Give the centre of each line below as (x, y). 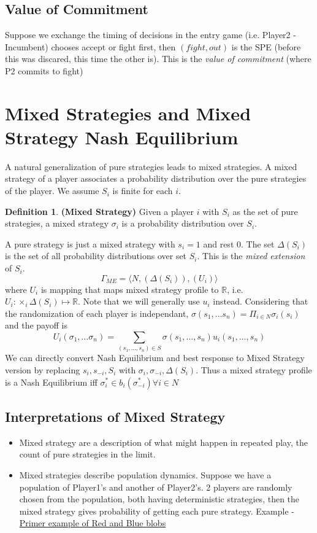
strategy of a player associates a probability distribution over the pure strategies (156, 178)
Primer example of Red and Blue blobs (93, 523)
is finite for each (143, 191)
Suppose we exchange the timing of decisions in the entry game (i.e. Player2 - (151, 35)
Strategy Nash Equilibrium (122, 137)
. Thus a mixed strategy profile (254, 369)
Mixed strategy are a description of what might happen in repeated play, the (163, 442)
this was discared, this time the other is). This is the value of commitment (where (158, 59)
